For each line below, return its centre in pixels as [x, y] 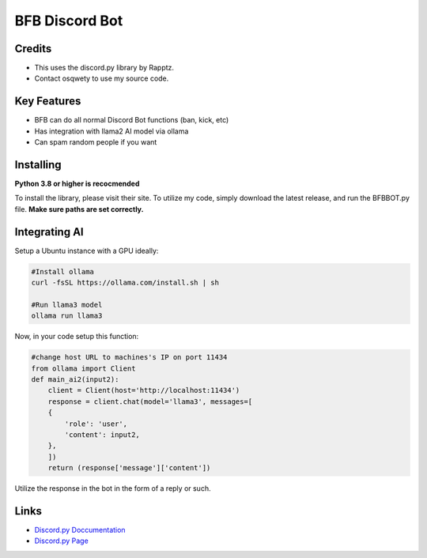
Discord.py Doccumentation [80, 530]
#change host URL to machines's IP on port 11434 [129, 357]
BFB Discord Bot [69, 21]
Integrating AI [49, 232]
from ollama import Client [83, 368]
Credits [33, 49]
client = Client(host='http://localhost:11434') [144, 390]
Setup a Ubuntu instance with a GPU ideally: [87, 251]
